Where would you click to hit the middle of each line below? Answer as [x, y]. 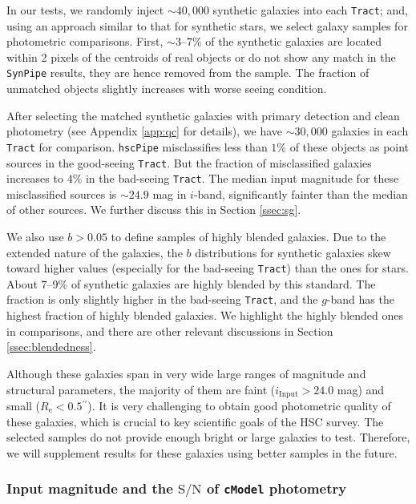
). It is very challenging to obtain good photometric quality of [239, 405]
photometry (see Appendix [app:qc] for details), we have [145, 131]
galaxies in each [370, 131]
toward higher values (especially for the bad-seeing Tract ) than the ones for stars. [208, 268]
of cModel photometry [277, 488]
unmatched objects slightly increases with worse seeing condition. [167, 89]
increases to [35, 178]
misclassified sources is [62, 194]
